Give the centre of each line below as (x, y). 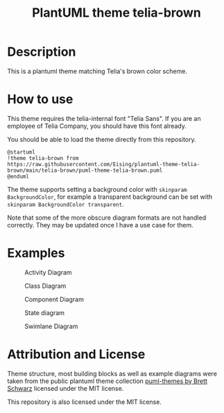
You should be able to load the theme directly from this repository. (102, 139)
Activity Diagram (48, 272)
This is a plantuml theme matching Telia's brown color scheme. (97, 71)
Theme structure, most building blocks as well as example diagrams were (112, 373)
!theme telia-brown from (43, 158)
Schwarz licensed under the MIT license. (66, 388)
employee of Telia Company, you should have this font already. (97, 126)
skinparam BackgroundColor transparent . (66, 204)
